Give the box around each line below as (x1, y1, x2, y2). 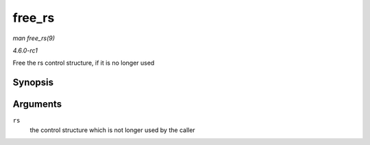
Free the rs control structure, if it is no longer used (12, 59, 155, 67)
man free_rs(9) (12, 34, 55, 42)
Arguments (12, 99, 62, 110)
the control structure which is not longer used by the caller (29, 126, 195, 134)
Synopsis (12, 77, 54, 88)
